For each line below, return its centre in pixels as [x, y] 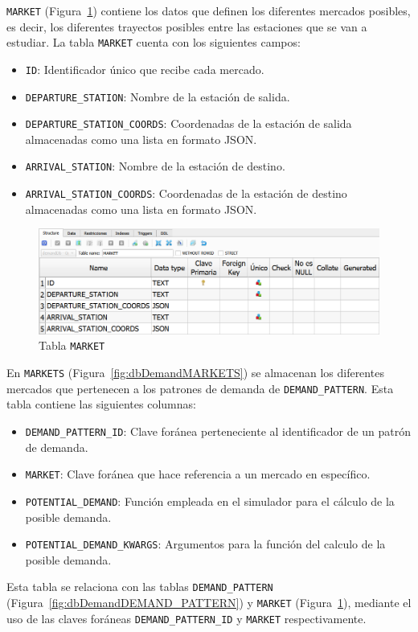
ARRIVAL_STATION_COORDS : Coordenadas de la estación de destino [186, 193]
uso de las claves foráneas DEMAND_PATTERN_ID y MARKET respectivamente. [186, 618]
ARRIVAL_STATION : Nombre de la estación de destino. [155, 166]
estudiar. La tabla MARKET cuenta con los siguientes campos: [154, 42]
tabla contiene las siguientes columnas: [101, 404]
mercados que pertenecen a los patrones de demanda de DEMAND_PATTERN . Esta [200, 388]
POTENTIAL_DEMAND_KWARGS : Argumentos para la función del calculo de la [205, 544]
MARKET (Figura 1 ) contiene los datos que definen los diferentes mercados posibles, [209, 10]
